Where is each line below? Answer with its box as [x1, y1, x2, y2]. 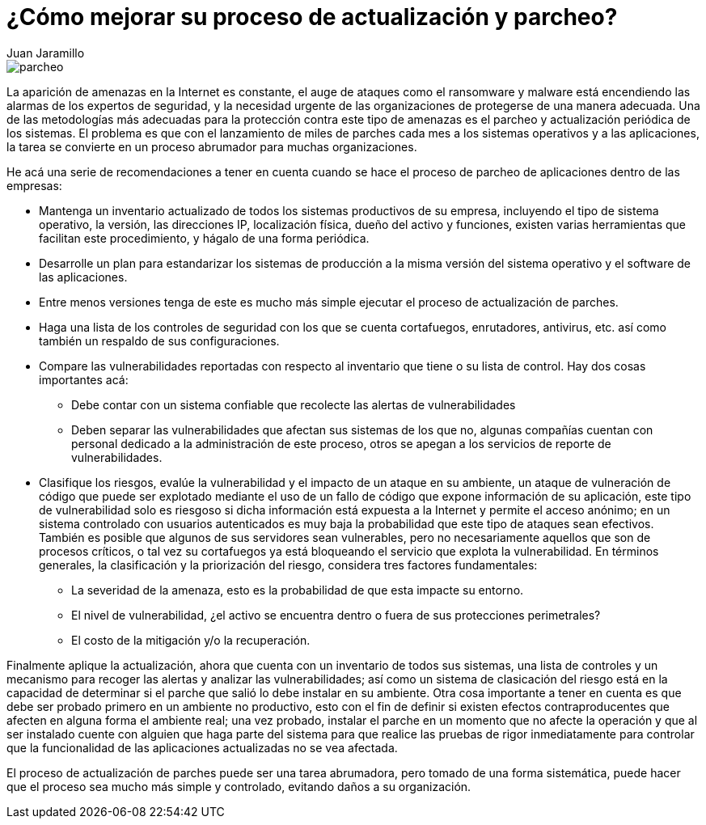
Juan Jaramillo [6, 45, 85, 60]
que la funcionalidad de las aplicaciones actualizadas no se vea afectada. [6, 740, 398, 755]
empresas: [6, 178, 62, 192]
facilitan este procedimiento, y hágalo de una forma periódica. [39, 231, 370, 245]
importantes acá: [39, 372, 129, 387]
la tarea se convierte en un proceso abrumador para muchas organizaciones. [6, 139, 417, 154]
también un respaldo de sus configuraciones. [39, 333, 280, 348]
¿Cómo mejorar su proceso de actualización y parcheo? [6, 3, 618, 31]
